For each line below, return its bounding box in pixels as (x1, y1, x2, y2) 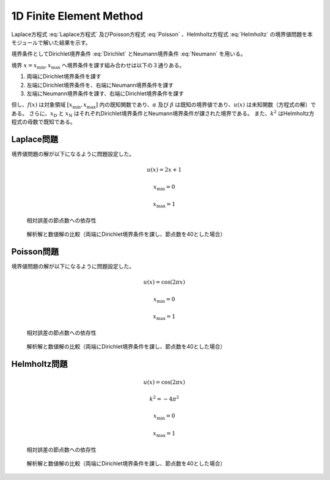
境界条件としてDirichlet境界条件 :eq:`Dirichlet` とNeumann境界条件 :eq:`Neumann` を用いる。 (11, 50, 246, 57)
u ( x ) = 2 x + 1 (147, 166, 182, 174)
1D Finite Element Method (11, 9, 144, 23)
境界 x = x (11, 61, 37, 68)
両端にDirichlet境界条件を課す (26, 73, 101, 80)
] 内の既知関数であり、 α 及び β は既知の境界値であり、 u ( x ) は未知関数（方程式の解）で (95, 101, 317, 108)
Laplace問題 (11, 134, 59, 144)
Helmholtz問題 (11, 359, 68, 369)
